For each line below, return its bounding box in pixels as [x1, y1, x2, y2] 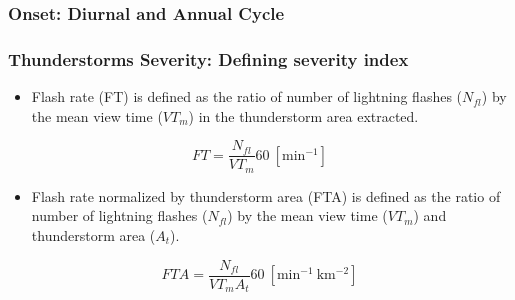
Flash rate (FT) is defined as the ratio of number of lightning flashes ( [31, 86, 463, 107]
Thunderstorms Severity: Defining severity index [8, 46, 409, 71]
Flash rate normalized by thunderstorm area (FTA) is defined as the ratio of [31, 185, 501, 206]
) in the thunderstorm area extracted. [188, 105, 419, 126]
